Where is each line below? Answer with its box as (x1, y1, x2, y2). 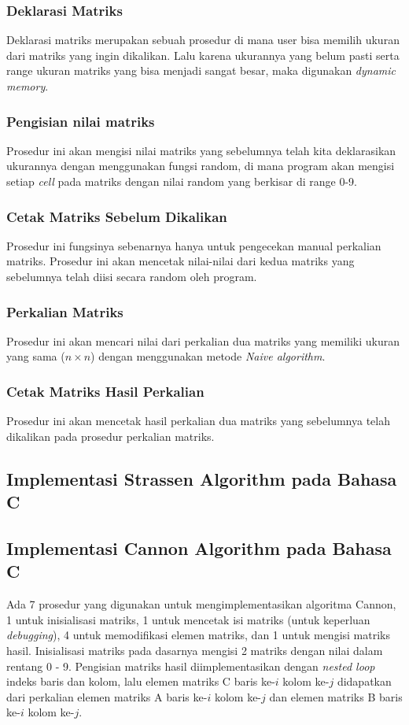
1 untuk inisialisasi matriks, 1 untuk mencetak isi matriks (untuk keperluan (6, 611, 370, 627)
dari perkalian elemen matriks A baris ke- (6, 688, 208, 705)
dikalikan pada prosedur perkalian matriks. (6, 427, 215, 444)
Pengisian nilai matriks (6, 111, 155, 131)
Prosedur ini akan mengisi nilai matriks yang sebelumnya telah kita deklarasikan (6, 142, 396, 158)
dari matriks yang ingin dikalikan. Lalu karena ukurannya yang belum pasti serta (6, 46, 400, 63)
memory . (6, 78, 49, 94)
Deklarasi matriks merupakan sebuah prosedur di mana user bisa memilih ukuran (6, 31, 400, 48)
